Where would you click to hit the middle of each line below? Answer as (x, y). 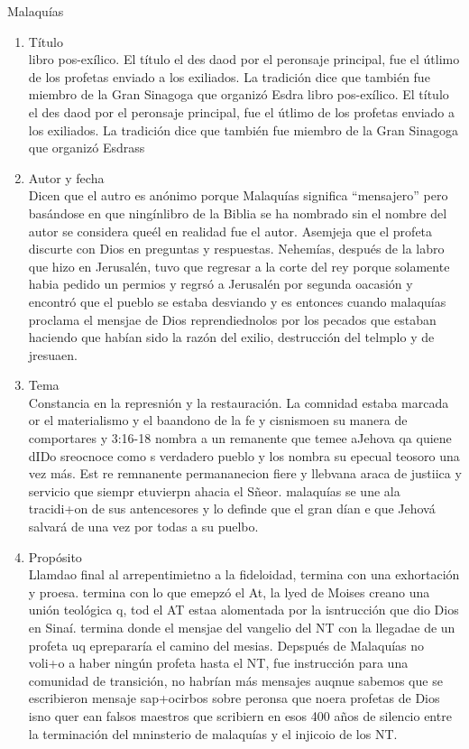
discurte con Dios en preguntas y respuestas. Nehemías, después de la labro (236, 249)
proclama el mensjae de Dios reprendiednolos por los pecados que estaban (232, 319)
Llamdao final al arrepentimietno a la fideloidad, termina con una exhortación (244, 574)
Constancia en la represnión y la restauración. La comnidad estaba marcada (239, 402)
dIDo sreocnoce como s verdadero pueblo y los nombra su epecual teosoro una (244, 455)
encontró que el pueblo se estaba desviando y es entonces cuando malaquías (237, 301)
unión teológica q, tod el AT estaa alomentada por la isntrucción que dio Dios (244, 610)
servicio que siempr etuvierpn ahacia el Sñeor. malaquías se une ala (214, 490)
